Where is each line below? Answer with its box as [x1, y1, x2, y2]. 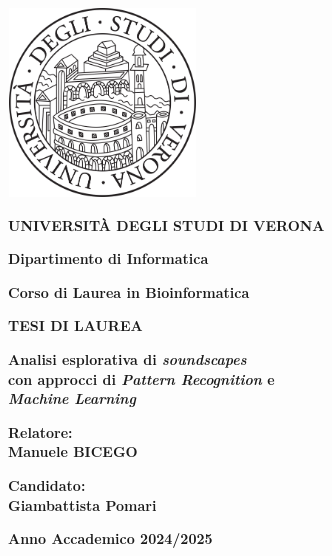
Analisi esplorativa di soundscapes [8, 348, 247, 369]
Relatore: [8, 421, 73, 442]
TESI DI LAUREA [8, 315, 143, 336]
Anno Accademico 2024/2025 [8, 528, 213, 549]
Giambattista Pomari [8, 494, 157, 515]
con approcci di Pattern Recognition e [8, 368, 275, 389]
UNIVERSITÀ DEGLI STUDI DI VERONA [8, 214, 325, 235]
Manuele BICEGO [8, 441, 138, 462]
